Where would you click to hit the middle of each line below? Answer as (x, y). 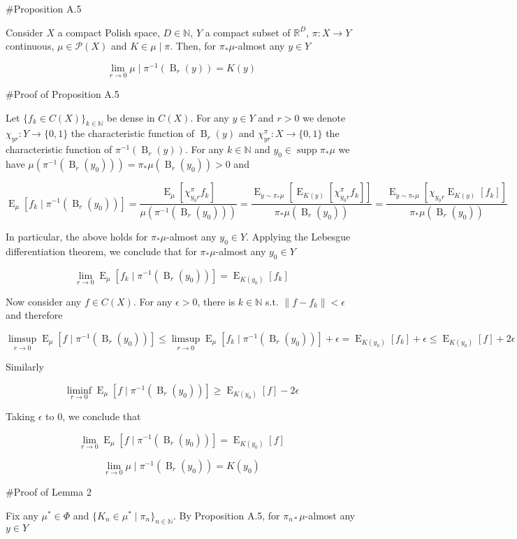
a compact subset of (248, 32)
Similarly (25, 367)
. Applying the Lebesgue (298, 236)
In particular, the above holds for (77, 236)
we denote (324, 117)
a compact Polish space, (109, 32)
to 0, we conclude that (93, 416)
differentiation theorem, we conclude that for (101, 251)
